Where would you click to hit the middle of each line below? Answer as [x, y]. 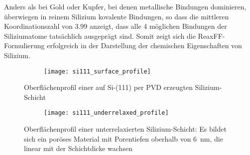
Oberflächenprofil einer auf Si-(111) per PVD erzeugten [108, 87]
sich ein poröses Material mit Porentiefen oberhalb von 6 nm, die [124, 138]
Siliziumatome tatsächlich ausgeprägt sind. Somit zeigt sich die [100, 36]
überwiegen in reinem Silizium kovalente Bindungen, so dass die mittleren [117, 16]
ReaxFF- [211, 36]
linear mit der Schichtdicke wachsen [78, 148]
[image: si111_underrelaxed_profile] [106, 113]
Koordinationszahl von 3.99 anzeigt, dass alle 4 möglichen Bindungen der [116, 26]
